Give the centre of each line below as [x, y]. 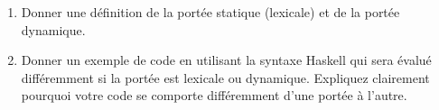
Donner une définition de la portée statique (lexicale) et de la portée [210, 12]
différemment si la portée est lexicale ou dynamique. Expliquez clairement [225, 77]
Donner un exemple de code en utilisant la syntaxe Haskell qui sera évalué [226, 60]
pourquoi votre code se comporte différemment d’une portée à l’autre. [214, 95]
